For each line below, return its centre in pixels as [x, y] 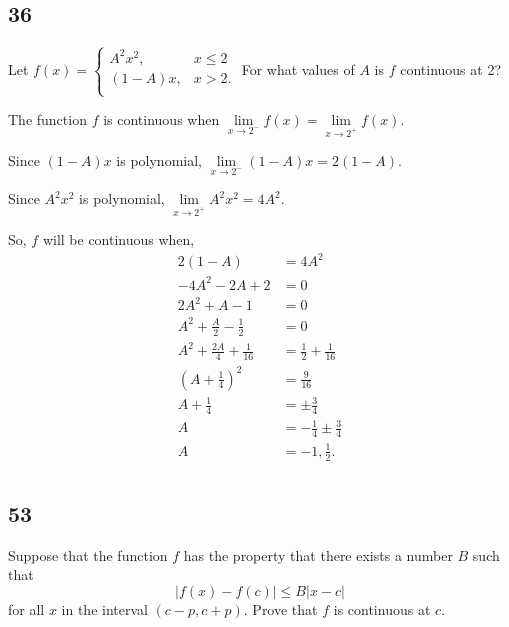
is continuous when [161, 119]
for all [26, 609]
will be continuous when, [118, 239]
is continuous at [382, 609]
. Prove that [280, 609]
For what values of [298, 68]
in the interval [104, 609]
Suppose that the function [88, 554]
